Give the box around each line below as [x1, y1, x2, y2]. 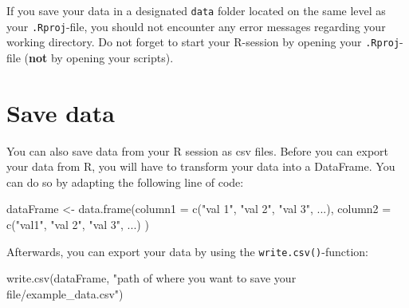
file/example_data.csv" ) [6, 285, 124, 302]
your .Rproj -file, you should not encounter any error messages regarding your [6, 18, 386, 34]
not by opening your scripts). [29, 49, 174, 65]
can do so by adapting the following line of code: [6, 173, 244, 190]
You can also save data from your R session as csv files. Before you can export [6, 142, 389, 159]
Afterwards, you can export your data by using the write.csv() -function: [6, 243, 368, 259]
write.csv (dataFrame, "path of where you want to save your [6, 270, 297, 286]
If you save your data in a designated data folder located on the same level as [6, 2, 386, 18]
